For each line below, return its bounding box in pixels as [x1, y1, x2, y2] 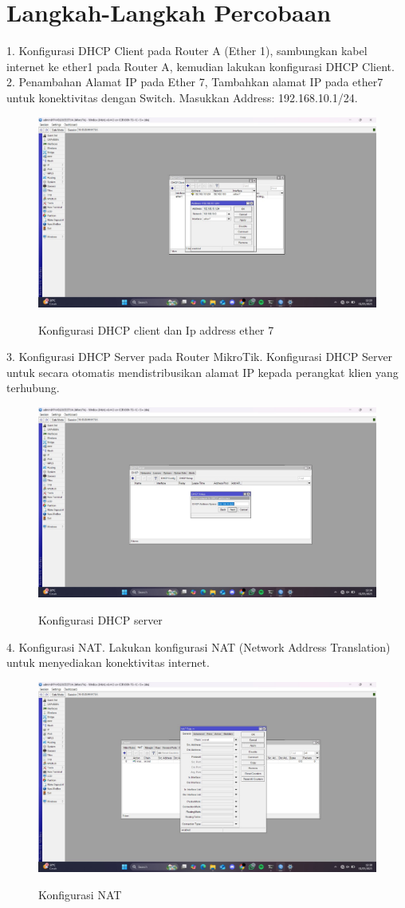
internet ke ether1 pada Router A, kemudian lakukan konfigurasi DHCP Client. [6, 57, 395, 74]
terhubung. [6, 379, 60, 396]
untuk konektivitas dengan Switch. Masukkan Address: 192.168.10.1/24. [6, 89, 358, 105]
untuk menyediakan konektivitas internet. [6, 654, 210, 671]
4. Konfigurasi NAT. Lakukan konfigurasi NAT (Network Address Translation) [6, 638, 391, 655]
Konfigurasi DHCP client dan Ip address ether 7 [38, 321, 274, 338]
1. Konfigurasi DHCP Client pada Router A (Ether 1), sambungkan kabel [6, 42, 368, 59]
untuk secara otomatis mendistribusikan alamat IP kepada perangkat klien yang [6, 363, 399, 380]
